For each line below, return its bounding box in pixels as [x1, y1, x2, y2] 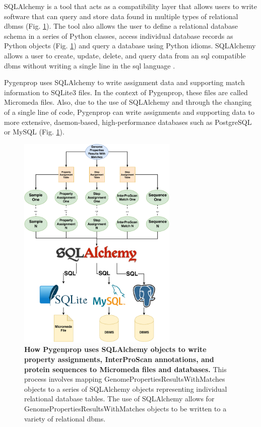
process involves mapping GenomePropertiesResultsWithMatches [24, 374, 225, 384]
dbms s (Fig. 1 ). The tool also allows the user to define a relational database [4, 21, 238, 31]
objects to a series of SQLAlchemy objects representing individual [24, 383, 227, 394]
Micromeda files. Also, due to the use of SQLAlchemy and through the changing [4, 97, 252, 107]
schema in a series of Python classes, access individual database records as [4, 30, 233, 41]
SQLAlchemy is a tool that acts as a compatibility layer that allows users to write [4, 1, 257, 11]
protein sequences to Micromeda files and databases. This [24, 364, 227, 374]
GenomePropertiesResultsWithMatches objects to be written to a [24, 403, 227, 414]
